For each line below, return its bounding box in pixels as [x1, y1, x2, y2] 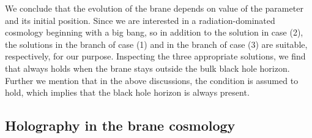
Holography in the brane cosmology [5, 116, 236, 135]
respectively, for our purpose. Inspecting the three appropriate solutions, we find [5, 50, 306, 63]
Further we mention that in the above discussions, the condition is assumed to [5, 74, 299, 86]
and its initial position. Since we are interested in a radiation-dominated [5, 13, 275, 26]
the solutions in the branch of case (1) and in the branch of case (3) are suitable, [5, 37, 308, 50]
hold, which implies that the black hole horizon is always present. [5, 86, 250, 99]
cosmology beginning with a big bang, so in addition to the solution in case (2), [5, 26, 303, 39]
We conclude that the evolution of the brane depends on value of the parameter [5, 2, 303, 14]
